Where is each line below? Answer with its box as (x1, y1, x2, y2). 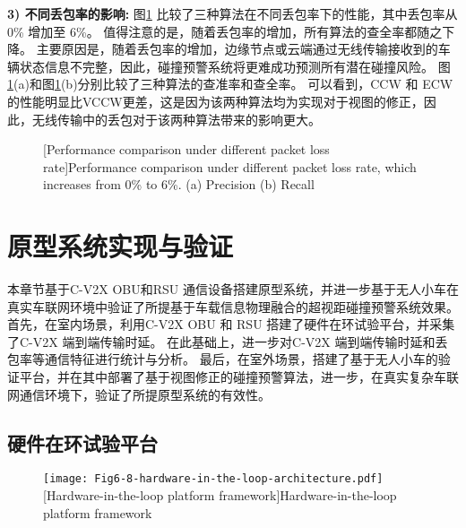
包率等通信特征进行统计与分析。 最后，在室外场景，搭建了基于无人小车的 (7, 350, 438, 368)
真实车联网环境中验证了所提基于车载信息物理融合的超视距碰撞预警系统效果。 (7, 297, 459, 316)
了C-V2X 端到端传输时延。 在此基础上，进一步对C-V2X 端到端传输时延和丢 (7, 332, 448, 351)
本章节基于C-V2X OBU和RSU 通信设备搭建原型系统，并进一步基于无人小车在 (7, 280, 459, 299)
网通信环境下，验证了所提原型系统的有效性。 (7, 385, 271, 403)
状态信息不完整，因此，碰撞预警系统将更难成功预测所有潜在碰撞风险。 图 (19, 56, 451, 75)
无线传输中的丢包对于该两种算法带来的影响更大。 (31, 109, 321, 128)
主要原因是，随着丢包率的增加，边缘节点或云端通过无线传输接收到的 (36, 39, 438, 58)
